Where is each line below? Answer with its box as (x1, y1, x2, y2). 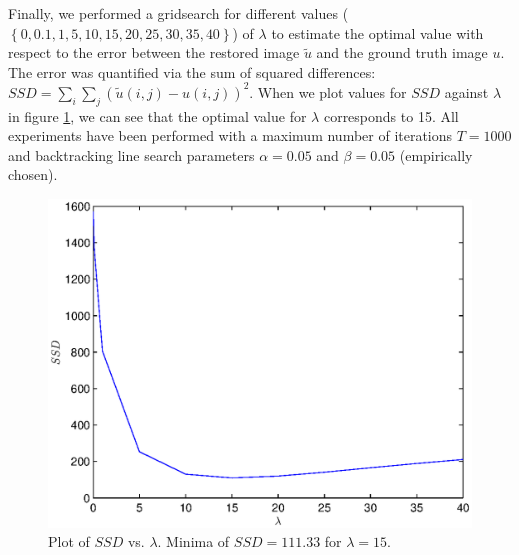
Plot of (48, 531, 90, 552)
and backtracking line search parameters (8, 144, 255, 165)
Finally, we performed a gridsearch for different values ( (8, 3, 349, 23)
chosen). (8, 164, 58, 185)
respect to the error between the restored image (8, 42, 300, 63)
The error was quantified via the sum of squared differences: (8, 61, 376, 82)
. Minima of (157, 531, 230, 552)
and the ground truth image (316, 42, 488, 63)
